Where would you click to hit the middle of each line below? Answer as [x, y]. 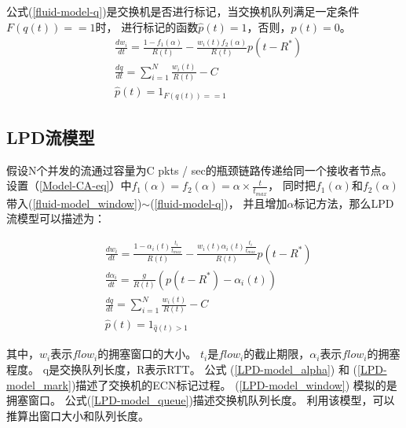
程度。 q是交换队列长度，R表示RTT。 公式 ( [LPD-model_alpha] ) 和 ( [182, 369]
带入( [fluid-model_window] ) [74, 203]
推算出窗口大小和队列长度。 [78, 415]
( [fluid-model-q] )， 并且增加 [219, 203]
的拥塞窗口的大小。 [147, 354]
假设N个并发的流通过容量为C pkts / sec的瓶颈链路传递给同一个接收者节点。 [199, 170]
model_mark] [39, 384]
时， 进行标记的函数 [147, 26]
